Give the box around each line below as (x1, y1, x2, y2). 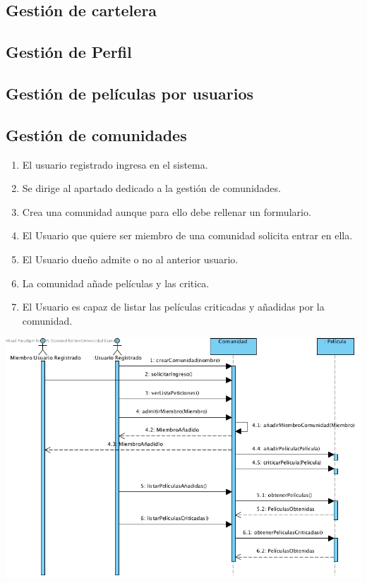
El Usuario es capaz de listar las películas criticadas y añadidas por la (22, 299, 325, 314)
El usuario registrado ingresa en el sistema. (22, 157, 208, 172)
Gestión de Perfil (6, 41, 132, 63)
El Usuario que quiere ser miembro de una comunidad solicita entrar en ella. (22, 228, 353, 243)
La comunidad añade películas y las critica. (22, 275, 210, 290)
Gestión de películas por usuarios (6, 82, 253, 104)
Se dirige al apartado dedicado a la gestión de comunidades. (22, 181, 281, 196)
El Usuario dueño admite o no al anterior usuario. (22, 251, 239, 266)
